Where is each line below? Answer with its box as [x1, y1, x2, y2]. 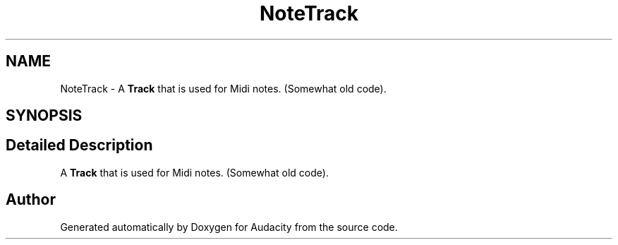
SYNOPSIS [6, 107, 83, 125]
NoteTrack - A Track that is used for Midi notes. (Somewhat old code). [60, 82, 387, 95]
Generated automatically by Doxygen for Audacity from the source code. [60, 220, 398, 233]
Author [6, 191, 56, 209]
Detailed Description [6, 136, 153, 155]
